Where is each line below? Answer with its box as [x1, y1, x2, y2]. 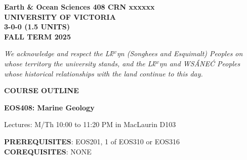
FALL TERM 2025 [4, 31, 71, 42]
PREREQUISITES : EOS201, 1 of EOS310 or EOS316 [4, 136, 180, 146]
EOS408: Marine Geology [4, 102, 95, 112]
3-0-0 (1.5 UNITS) [4, 21, 70, 32]
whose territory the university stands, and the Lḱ [4, 58, 155, 68]
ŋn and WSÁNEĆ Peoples [159, 58, 240, 68]
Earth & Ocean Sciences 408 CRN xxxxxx [4, 2, 155, 12]
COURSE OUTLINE [4, 85, 79, 96]
